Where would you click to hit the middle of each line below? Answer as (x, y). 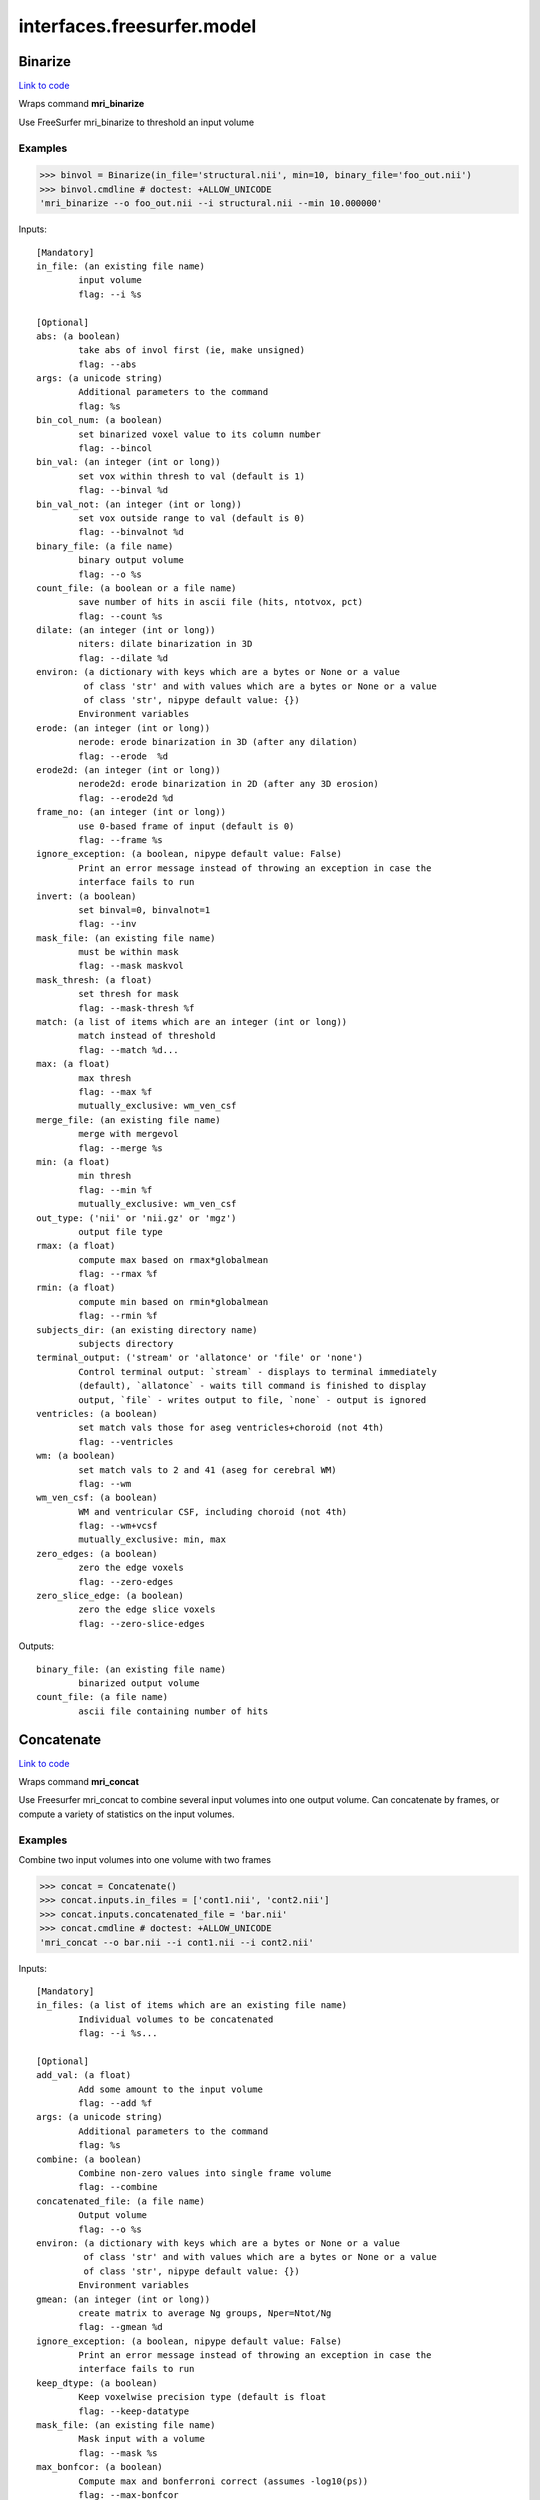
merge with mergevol (128, 1134)
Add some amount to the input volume (171, 2089)
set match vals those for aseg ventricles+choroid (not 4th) (231, 1428)
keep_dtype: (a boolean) (97, 2383)
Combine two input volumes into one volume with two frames (145, 1859)
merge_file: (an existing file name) (129, 1119)
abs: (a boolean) (78, 336)
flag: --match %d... (128, 1049)
